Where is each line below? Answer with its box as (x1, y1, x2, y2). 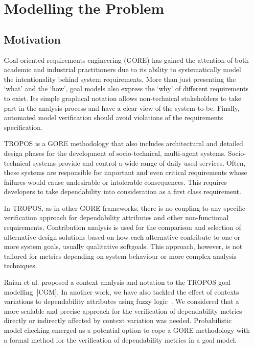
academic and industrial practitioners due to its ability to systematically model (4, 64, 241, 75)
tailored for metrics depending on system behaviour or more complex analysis (4, 250, 237, 261)
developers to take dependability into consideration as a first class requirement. (4, 186, 241, 197)
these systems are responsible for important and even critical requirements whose (4, 167, 247, 177)
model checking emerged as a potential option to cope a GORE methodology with (4, 325, 250, 335)
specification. (4, 122, 43, 132)
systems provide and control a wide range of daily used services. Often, (32, 157, 246, 168)
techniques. (4, 260, 37, 271)
